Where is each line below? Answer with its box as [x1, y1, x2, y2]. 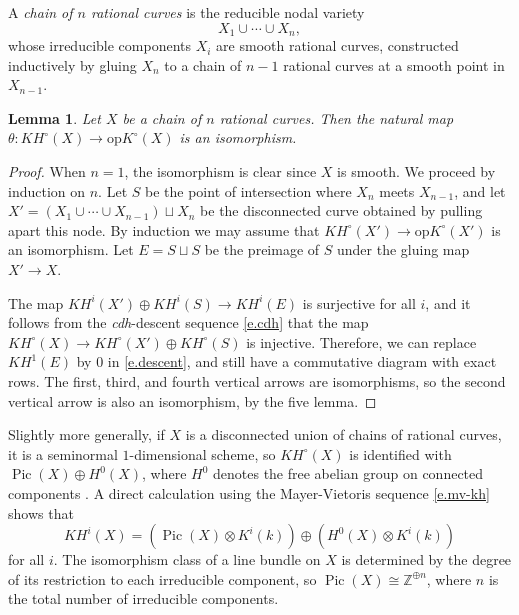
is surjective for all [302, 292, 416, 313]
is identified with [349, 443, 452, 464]
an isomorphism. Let [8, 239, 134, 260]
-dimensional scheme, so [129, 443, 276, 464]
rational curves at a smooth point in [283, 54, 505, 75]
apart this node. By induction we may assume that [8, 219, 320, 240]
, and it [425, 292, 471, 313]
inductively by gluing [8, 54, 137, 75]
